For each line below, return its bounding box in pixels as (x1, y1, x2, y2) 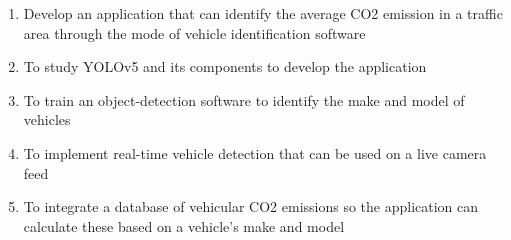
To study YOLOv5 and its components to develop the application (23, 56, 427, 77)
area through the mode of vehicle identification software (23, 22, 366, 43)
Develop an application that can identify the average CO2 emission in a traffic (23, 3, 503, 23)
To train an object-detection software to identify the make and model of (23, 89, 465, 110)
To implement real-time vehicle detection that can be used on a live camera (23, 142, 487, 163)
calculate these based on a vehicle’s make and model (23, 215, 345, 236)
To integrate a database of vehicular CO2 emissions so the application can (23, 196, 479, 217)
